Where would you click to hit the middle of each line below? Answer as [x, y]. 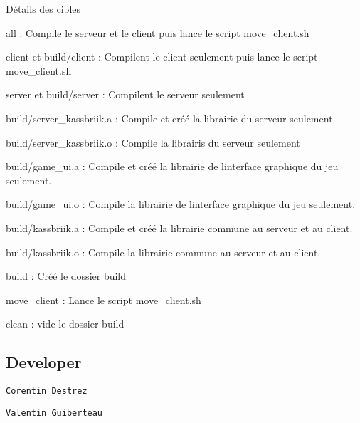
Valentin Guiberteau [54, 413]
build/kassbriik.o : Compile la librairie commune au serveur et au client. [163, 252]
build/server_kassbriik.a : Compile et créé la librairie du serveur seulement [169, 118]
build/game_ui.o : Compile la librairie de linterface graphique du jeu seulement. [181, 204]
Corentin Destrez [47, 391]
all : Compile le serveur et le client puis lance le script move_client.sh [158, 32]
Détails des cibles [43, 9]
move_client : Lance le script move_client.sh [104, 299]
